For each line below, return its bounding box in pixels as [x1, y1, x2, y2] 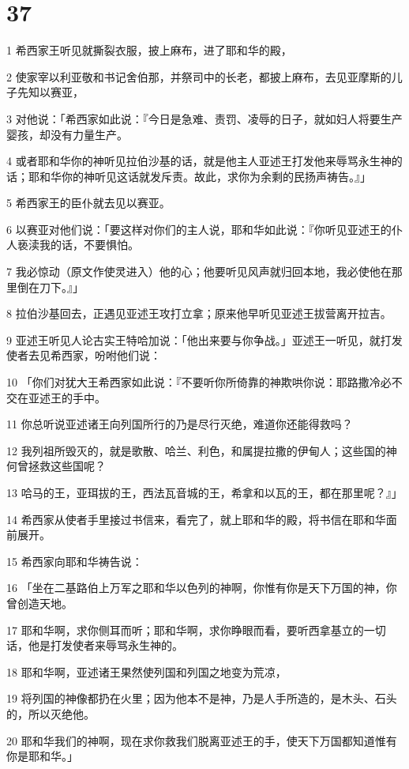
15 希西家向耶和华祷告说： [6, 552, 143, 569]
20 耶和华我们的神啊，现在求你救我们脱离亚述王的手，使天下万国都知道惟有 [6, 732, 397, 748]
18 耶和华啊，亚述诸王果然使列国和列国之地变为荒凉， [6, 663, 287, 680]
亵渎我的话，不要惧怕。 [17, 236, 139, 253]
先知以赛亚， [17, 84, 84, 100]
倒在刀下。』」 [17, 278, 84, 295]
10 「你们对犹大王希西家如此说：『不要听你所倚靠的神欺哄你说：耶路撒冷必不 [6, 374, 403, 390]
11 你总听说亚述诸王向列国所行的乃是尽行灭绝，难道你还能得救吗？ [6, 416, 353, 432]
